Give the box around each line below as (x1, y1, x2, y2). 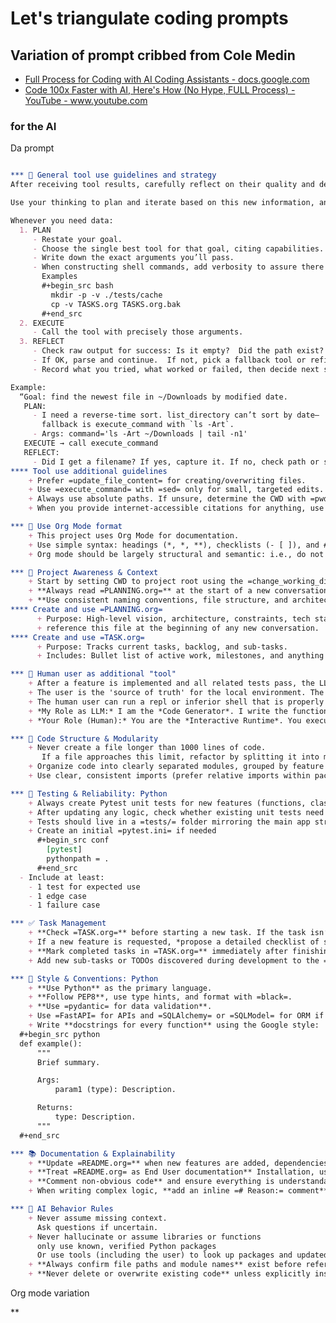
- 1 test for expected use (28, 882, 141, 892)
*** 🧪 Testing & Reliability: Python (10, 788, 168, 799)
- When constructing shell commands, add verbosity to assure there (32, 262, 325, 272)
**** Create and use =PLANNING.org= (10, 605, 163, 615)
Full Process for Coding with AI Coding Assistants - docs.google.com (24, 73, 310, 85)
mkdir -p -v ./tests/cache (50, 290, 163, 300)
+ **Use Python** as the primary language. (28, 983, 213, 993)
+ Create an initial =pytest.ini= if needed (28, 826, 217, 836)
